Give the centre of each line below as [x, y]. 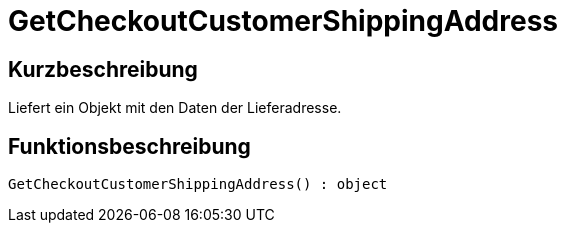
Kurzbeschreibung [103, 69]
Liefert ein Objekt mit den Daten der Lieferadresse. [175, 108]
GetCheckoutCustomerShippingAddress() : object [198, 184]
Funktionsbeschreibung [129, 146]
